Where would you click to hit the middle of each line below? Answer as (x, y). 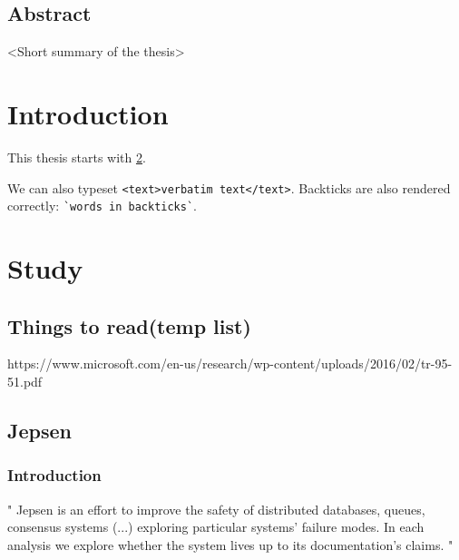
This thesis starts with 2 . (77, 157)
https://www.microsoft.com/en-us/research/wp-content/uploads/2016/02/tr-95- (230, 364)
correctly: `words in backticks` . (103, 206)
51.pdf (25, 381)
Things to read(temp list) (129, 325)
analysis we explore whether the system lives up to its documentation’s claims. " (230, 544)
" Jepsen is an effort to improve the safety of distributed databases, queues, (216, 509)
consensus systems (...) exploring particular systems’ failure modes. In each (216, 527)
